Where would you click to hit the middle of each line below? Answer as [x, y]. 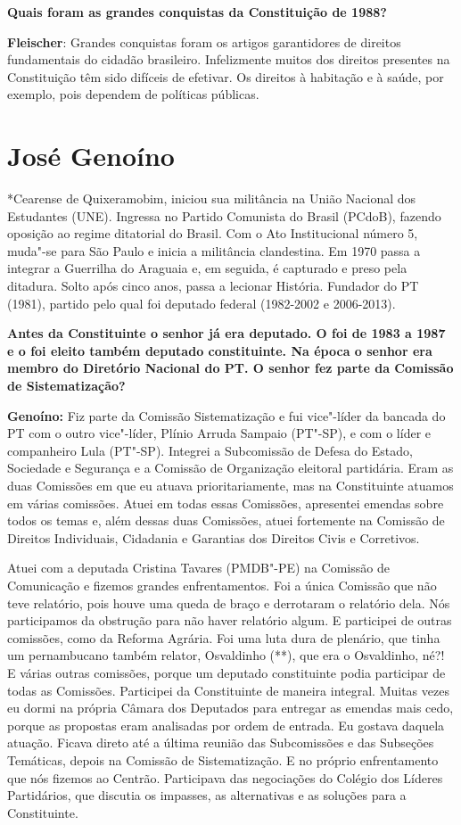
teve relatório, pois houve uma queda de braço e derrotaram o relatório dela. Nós [229, 602]
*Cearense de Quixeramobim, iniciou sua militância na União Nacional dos [212, 198]
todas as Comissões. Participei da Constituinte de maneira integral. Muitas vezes [228, 690]
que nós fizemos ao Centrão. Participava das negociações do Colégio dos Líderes [225, 777]
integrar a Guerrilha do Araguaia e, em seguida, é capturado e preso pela [207, 268]
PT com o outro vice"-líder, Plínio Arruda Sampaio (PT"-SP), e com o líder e [219, 433]
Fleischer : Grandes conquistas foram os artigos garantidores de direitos [204, 41]
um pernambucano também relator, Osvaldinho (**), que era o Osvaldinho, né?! [226, 655]
